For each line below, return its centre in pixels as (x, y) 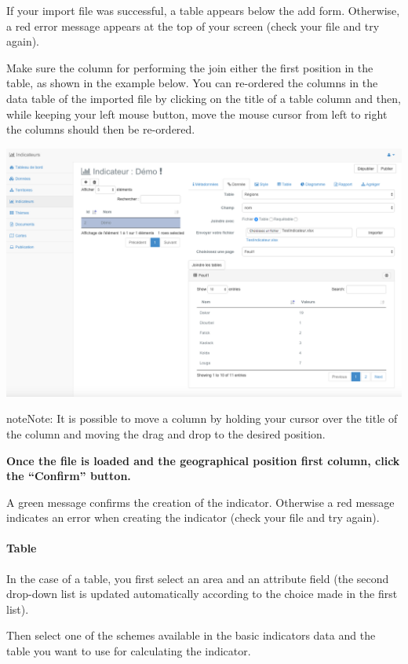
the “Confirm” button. (69, 476)
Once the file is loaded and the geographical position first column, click (203, 460)
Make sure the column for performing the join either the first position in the (190, 67)
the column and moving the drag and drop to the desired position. (166, 433)
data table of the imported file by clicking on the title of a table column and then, (204, 98)
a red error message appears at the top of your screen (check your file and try (193, 26)
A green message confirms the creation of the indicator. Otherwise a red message (200, 502)
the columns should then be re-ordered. (101, 129)
